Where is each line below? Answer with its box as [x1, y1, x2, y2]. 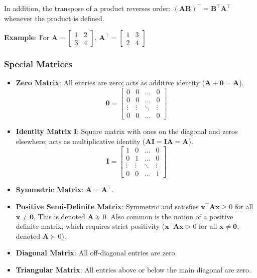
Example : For [4, 32, 50, 43]
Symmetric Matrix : [16, 184, 84, 195]
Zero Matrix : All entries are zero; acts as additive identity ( [16, 77, 205, 88]
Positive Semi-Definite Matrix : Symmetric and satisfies [16, 201, 199, 212]
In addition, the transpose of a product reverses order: [4, 3, 171, 13]
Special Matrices [4, 58, 72, 70]
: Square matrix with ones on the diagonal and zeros [76, 126, 238, 136]
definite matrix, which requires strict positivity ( [16, 221, 165, 231]
